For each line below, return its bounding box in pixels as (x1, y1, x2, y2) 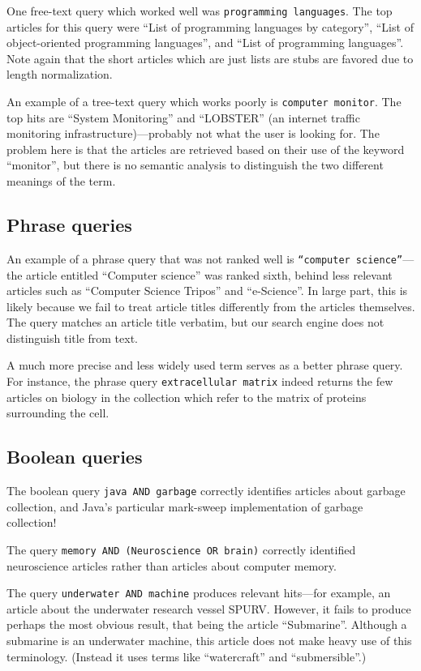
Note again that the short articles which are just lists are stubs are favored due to (6, 49, 414, 66)
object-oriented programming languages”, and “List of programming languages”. (6, 34, 404, 51)
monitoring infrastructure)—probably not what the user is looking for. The (6, 125, 380, 142)
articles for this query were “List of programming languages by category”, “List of (6, 18, 414, 35)
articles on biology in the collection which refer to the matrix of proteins (6, 388, 367, 405)
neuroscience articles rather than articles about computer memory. (6, 557, 337, 574)
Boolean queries (6, 444, 143, 469)
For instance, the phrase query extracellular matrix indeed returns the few (6, 373, 393, 390)
